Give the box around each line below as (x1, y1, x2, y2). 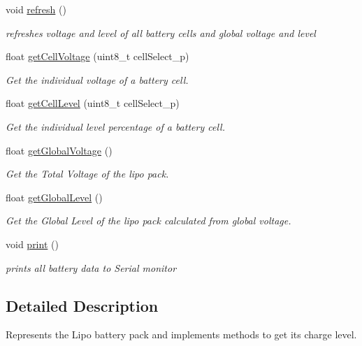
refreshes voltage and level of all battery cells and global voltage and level (6, 25, 316, 40)
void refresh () (6, 2, 66, 16)
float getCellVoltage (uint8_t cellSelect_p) (6, 49, 189, 64)
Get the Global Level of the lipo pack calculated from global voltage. (6, 213, 291, 228)
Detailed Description (6, 294, 159, 316)
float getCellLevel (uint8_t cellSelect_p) (6, 96, 180, 110)
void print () (6, 236, 59, 251)
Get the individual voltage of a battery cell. (6, 72, 189, 87)
